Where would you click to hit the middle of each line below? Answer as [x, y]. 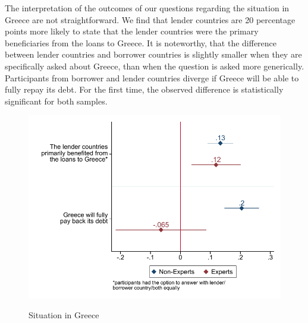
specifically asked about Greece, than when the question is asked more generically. [155, 66]
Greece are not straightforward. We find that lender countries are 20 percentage [150, 19]
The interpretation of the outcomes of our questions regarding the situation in [147, 8]
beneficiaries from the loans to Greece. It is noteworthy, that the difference [141, 42]
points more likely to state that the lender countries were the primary [132, 31]
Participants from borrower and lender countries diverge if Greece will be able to [152, 77]
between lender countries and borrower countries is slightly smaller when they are [153, 54]
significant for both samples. [56, 101]
